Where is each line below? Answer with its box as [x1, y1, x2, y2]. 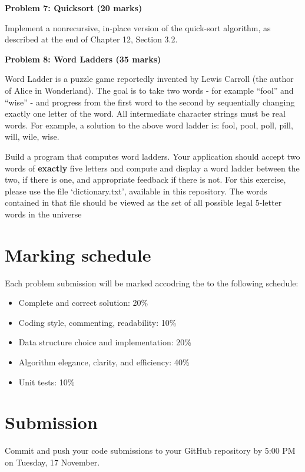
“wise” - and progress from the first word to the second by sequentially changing [5, 95, 295, 108]
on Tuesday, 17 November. [5, 456, 100, 468]
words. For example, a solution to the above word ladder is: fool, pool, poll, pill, [5, 118, 293, 131]
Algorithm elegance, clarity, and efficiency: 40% [18, 356, 190, 368]
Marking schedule [5, 242, 151, 266]
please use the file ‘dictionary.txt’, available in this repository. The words [5, 184, 267, 197]
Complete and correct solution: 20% [18, 296, 148, 309]
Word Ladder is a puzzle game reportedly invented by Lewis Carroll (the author [5, 72, 294, 85]
